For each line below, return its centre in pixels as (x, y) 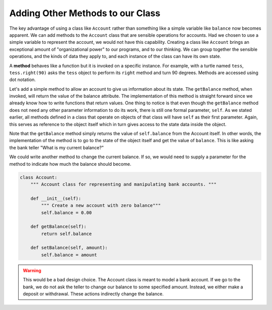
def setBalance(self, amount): (69, 248)
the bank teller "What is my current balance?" (57, 147)
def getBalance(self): (58, 227)
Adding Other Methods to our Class (85, 13)
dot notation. (23, 80)
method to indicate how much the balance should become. (70, 164)
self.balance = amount (69, 255)
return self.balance (66, 234)
